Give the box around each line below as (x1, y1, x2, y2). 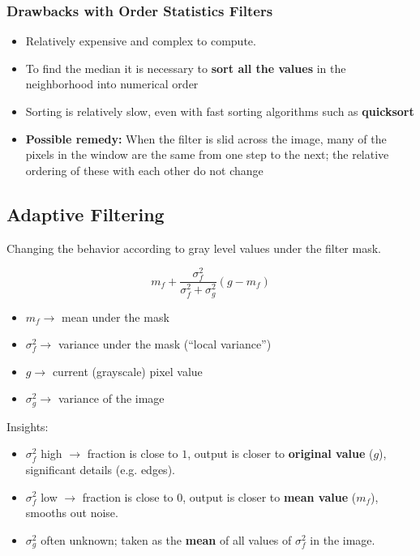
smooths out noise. (25, 504, 118, 521)
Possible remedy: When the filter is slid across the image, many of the (25, 130, 387, 147)
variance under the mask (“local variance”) (58, 336, 272, 353)
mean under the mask (62, 308, 169, 325)
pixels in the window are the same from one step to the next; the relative (25, 146, 389, 163)
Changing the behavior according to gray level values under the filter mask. (6, 239, 381, 256)
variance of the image (58, 390, 165, 407)
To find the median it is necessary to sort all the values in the (25, 59, 346, 76)
